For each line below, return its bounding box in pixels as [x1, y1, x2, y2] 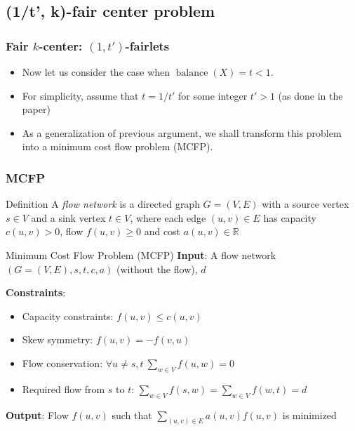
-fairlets [125, 37, 170, 54]
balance [175, 68, 208, 78]
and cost [144, 224, 181, 239]
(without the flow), [116, 261, 198, 276]
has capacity [263, 210, 316, 225]
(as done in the [278, 88, 343, 102]
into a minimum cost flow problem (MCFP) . [22, 139, 213, 154]
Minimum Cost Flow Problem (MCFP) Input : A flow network [6, 247, 276, 262]
